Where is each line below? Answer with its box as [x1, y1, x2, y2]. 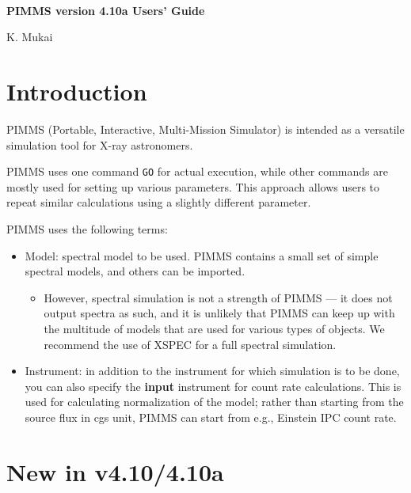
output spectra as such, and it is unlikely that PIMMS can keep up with [44, 305, 395, 321]
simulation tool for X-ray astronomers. [6, 136, 193, 153]
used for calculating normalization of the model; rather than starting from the [25, 393, 404, 410]
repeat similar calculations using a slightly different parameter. [6, 194, 311, 210]
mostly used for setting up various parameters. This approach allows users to [6, 178, 380, 195]
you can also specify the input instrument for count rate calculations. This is [25, 377, 401, 394]
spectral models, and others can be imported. [25, 263, 245, 279]
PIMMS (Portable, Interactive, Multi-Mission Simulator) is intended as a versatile [6, 120, 405, 137]
